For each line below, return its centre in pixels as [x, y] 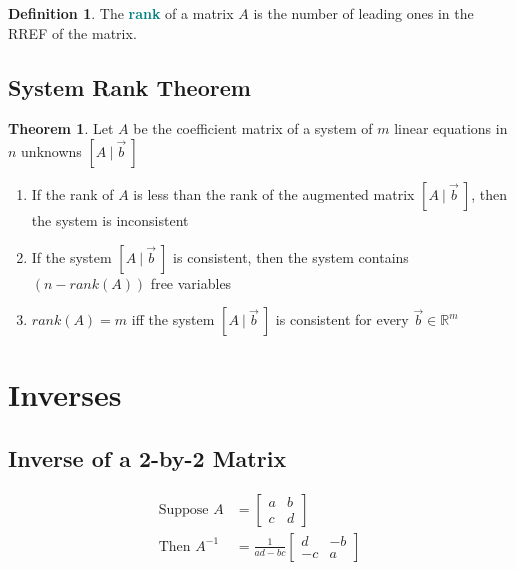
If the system [71, 256]
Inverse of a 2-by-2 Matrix [147, 457]
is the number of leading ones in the [363, 13]
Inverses [65, 394]
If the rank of [72, 193]
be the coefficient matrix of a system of [253, 128]
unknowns [51, 150]
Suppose [183, 509]
